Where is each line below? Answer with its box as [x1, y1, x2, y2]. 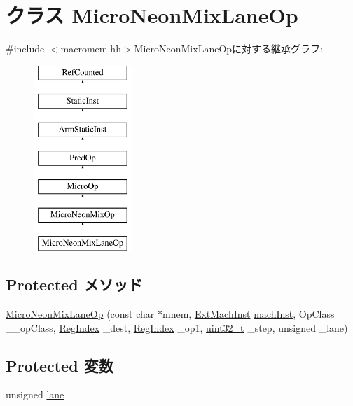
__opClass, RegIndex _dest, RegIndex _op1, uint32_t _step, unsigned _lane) [6, 320, 348, 335]
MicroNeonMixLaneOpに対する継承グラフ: [134, 41, 323, 56]
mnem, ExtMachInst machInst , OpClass [162, 307, 335, 321]
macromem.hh [60, 41, 121, 56]
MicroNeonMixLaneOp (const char [6, 307, 155, 321]
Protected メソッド [6, 274, 143, 295]
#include [6, 41, 45, 56]
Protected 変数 [6, 354, 113, 376]
